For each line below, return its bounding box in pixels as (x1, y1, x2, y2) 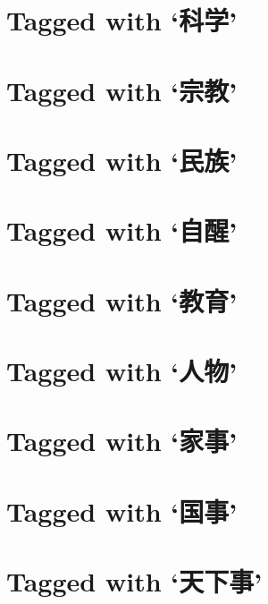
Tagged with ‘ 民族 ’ (6, 141, 238, 178)
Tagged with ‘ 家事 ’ (6, 422, 238, 459)
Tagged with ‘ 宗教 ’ (6, 72, 238, 108)
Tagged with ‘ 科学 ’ (6, 2, 238, 38)
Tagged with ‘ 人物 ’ (6, 353, 238, 389)
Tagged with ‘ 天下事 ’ (6, 563, 263, 600)
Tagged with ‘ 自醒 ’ (6, 212, 238, 249)
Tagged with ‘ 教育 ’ (6, 282, 238, 319)
